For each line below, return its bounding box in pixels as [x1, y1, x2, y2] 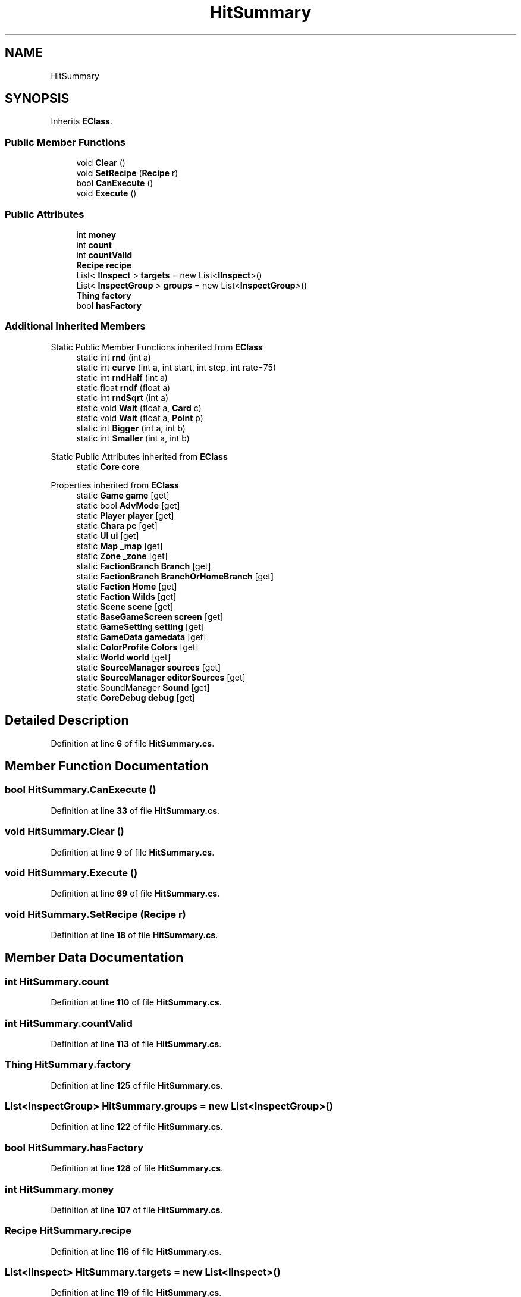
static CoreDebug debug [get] [76, 692, 195, 703]
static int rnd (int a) [76, 352, 151, 362]
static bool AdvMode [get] [76, 500, 180, 510]
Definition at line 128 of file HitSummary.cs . [51, 1163, 224, 1174]
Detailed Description [5, 713, 129, 728]
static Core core [76, 461, 140, 472]
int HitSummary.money [5, 1183, 114, 1195]
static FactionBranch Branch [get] [76, 560, 211, 571]
